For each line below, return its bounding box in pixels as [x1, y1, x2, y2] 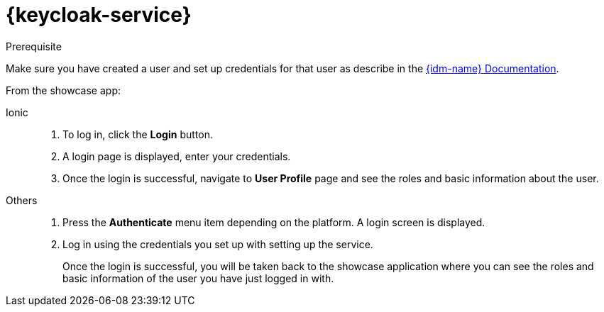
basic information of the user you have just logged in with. [62, 272, 334, 284]
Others [6, 194, 38, 206]
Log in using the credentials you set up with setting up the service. [62, 238, 373, 250]
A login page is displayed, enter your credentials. [62, 150, 291, 162]
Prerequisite [6, 40, 62, 52]
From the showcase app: [6, 84, 121, 96]
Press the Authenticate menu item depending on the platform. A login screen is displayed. [62, 216, 485, 228]
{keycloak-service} [6, 3, 192, 27]
